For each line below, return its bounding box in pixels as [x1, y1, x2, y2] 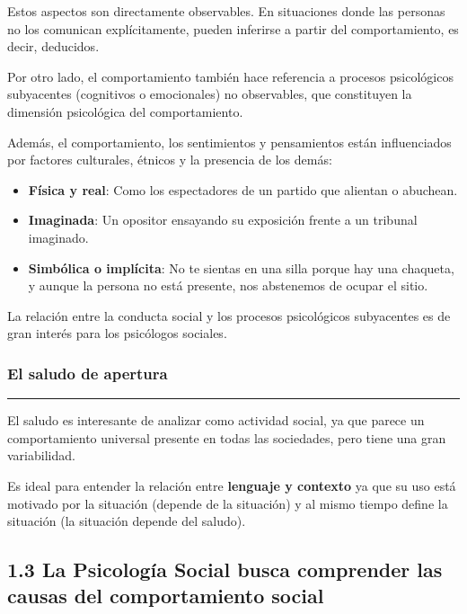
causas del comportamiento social [7, 582, 324, 610]
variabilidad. [7, 446, 75, 465]
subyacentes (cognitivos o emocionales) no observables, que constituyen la [7, 85, 412, 103]
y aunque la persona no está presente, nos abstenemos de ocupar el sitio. [28, 276, 428, 295]
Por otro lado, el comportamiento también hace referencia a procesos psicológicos [7, 67, 454, 85]
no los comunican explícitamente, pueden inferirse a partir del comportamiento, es [7, 19, 459, 38]
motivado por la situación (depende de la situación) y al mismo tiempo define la [7, 494, 448, 512]
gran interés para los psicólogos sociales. [7, 324, 227, 343]
